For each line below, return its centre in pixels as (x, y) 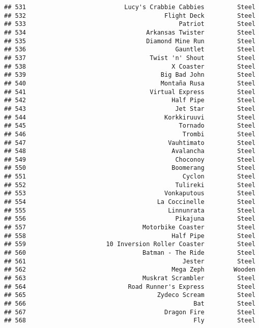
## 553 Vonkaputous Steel (130, 193)
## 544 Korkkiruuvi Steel (130, 117)
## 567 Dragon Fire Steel (130, 312)
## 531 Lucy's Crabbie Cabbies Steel (130, 7)
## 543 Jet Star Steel (130, 109)
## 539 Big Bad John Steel (130, 75)
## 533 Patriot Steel (130, 24)
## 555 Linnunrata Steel (130, 210)
